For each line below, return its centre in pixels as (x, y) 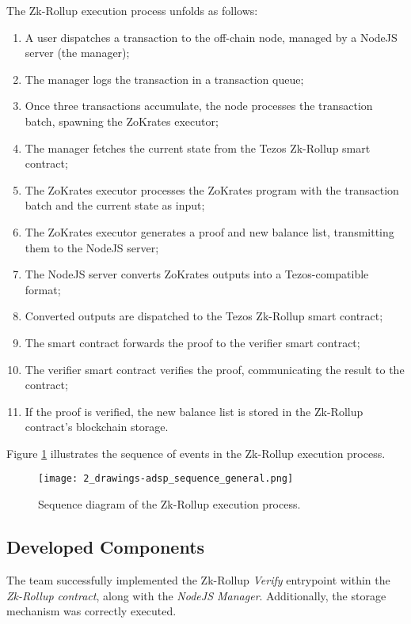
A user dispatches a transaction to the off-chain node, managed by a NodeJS (211, 37)
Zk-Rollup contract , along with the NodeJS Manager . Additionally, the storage (196, 595)
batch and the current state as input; (115, 205)
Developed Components (106, 547)
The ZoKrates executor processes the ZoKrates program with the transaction (212, 189)
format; (43, 289)
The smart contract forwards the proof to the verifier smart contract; (192, 342)
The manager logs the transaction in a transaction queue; (164, 79)
